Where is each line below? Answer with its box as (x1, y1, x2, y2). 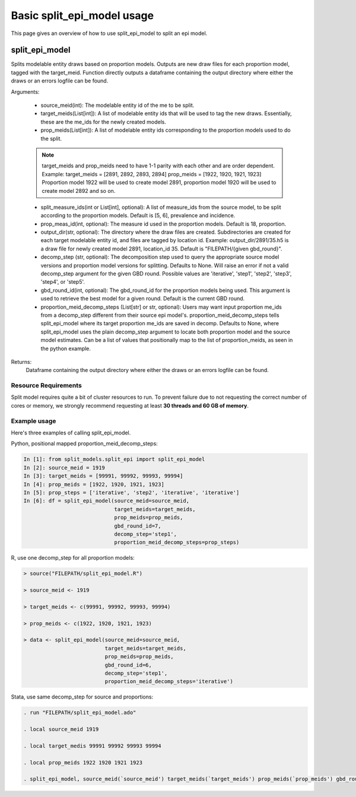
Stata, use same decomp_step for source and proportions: (11, 693, 154, 700)
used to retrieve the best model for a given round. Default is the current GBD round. (40, 295, 245, 302)
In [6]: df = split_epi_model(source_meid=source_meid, (23, 497, 190, 504)
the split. (40, 135, 62, 142)
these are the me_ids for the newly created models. (40, 118, 166, 125)
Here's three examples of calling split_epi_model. (11, 429, 131, 436)
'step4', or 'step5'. (40, 278, 85, 285)
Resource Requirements (11, 382, 82, 390)
